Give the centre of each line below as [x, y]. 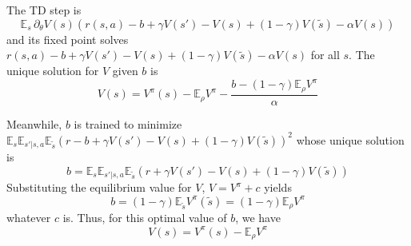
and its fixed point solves [68, 39]
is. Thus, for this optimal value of [145, 218]
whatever [29, 218]
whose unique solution [350, 139]
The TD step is [44, 10]
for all [325, 55]
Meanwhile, [34, 123]
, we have [258, 218]
